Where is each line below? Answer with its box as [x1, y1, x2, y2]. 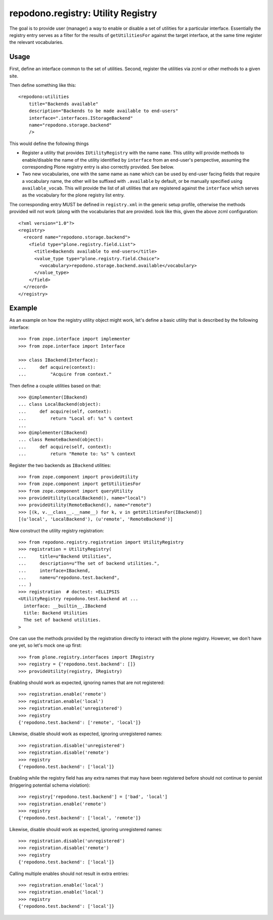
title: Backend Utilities [23, 610, 88, 616]
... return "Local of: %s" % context [18, 416, 133, 421]
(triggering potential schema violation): [9, 782, 90, 788]
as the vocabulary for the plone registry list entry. [22, 192, 125, 198]
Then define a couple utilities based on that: [9, 382, 101, 389]
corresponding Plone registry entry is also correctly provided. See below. [22, 164, 174, 170]
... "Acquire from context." [18, 371, 112, 377]
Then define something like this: [9, 82, 76, 88]
